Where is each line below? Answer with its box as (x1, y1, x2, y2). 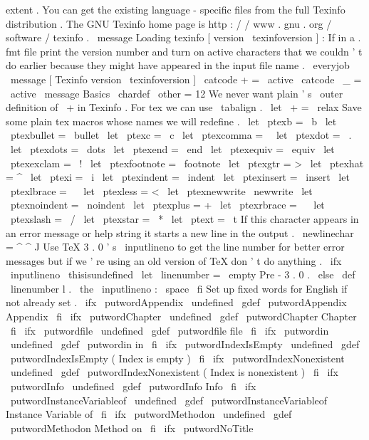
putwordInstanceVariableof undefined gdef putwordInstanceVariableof (10, 392, 328, 407)
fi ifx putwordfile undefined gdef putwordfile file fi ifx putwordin (10, 323, 329, 337)
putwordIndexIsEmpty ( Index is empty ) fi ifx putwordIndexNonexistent (10, 350, 345, 365)
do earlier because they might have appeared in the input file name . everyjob (6, 58, 350, 73)
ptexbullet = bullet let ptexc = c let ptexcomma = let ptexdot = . (10, 127, 352, 142)
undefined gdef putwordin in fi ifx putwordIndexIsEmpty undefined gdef (10, 337, 360, 352)
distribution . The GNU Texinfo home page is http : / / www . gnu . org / (6, 16, 332, 31)
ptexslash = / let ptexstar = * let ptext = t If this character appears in (10, 211, 359, 226)
